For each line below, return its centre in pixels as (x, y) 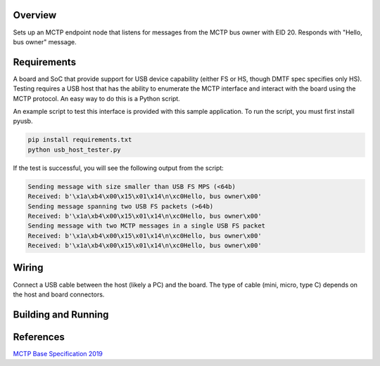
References (39, 337)
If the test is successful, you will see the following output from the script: (119, 168)
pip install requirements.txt (80, 140)
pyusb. (23, 121)
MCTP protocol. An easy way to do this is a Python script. (97, 98)
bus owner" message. (45, 41)
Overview (35, 15)
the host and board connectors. (59, 294)
